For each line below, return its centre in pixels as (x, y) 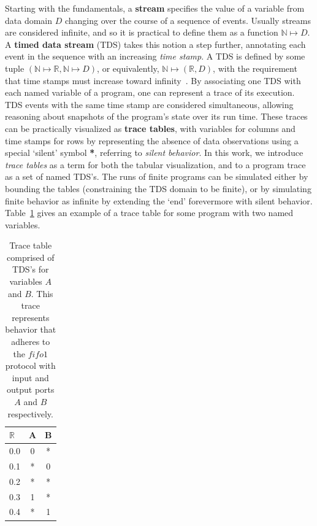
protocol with (30, 365)
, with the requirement (255, 68)
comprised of (31, 257)
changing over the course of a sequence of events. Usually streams (188, 20)
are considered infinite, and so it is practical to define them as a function (142, 32)
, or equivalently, (128, 68)
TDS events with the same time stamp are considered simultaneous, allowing (149, 104)
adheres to (31, 342)
